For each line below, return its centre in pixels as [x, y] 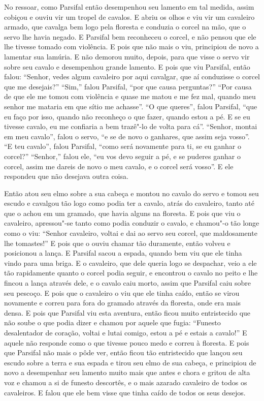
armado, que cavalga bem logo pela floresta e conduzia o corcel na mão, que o [125, 27]
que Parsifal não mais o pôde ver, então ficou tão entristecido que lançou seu [123, 352]
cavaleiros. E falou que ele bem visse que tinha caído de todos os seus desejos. [125, 392]
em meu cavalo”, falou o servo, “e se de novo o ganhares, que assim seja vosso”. [127, 136]
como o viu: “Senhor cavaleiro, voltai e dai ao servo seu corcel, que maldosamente [131, 233]
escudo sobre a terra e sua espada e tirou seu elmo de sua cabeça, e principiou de [130, 362]
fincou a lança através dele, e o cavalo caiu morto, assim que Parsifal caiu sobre [128, 283]
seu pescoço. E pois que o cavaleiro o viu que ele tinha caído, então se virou [122, 292]
